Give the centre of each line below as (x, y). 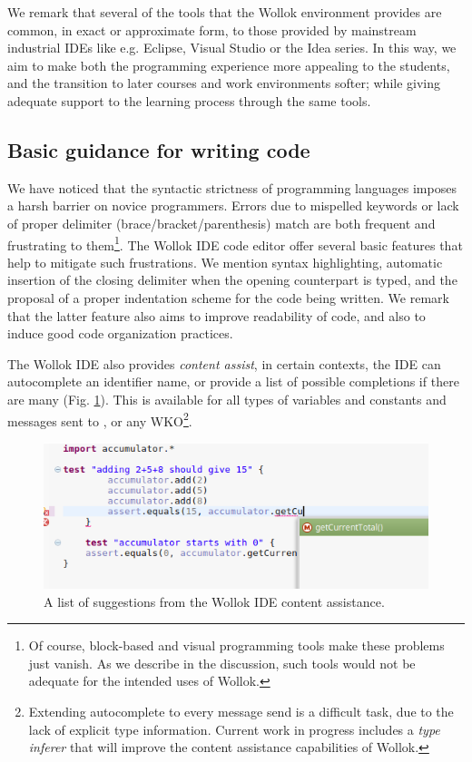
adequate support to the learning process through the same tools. (189, 100)
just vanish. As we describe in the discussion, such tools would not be (222, 663)
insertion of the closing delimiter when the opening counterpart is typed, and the (232, 280)
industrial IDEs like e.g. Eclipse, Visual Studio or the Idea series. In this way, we (232, 48)
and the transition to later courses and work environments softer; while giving (224, 83)
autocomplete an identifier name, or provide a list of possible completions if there (233, 381)
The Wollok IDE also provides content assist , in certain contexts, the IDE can (224, 363)
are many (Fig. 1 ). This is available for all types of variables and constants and (227, 399)
